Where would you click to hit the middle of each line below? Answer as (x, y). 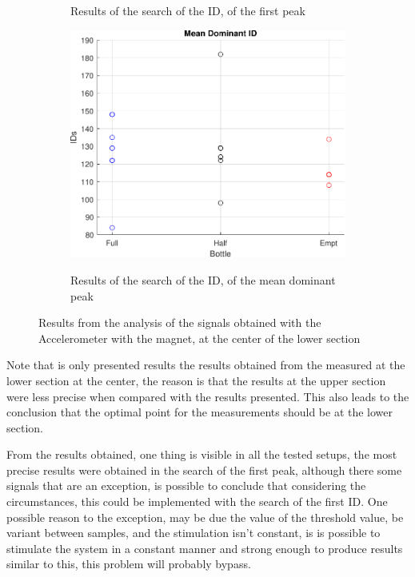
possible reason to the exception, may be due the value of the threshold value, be (205, 517)
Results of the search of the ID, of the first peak (188, 10)
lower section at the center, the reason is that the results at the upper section (196, 380)
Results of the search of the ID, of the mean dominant (203, 279)
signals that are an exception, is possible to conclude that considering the (186, 485)
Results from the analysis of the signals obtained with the (180, 322)
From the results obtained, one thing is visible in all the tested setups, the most (202, 454)
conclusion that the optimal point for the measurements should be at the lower (200, 412)
